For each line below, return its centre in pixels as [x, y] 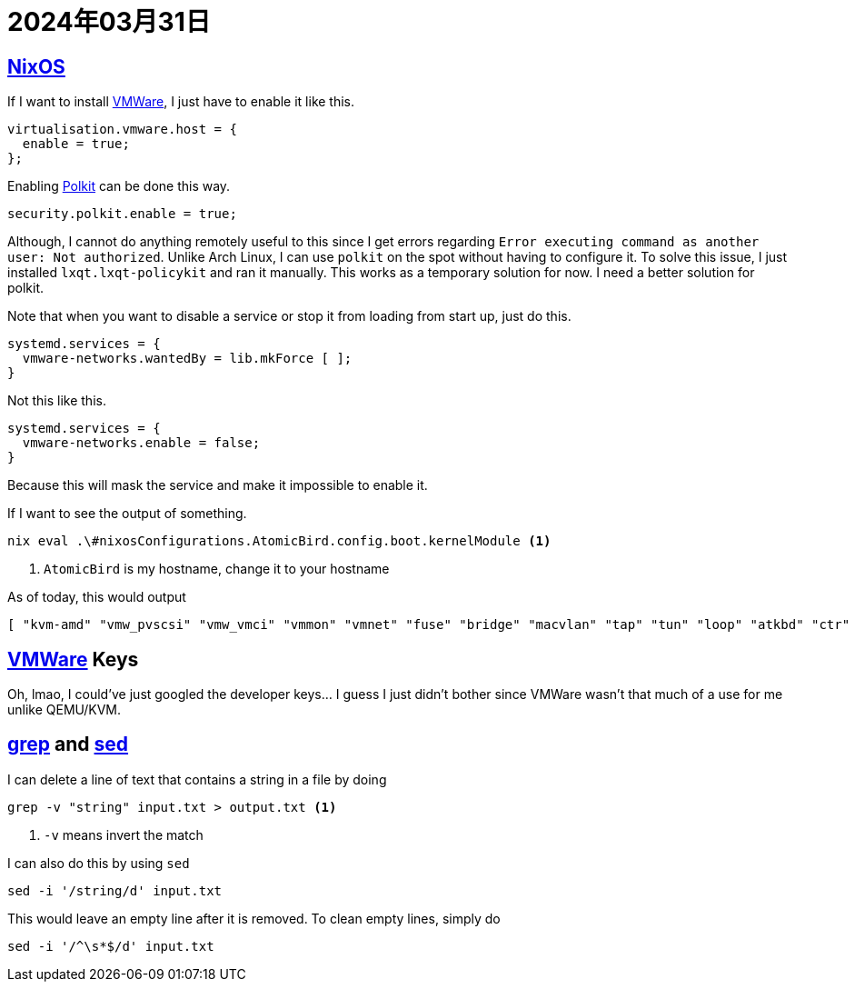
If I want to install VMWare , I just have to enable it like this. [181, 102]
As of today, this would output [97, 597]
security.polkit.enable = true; [122, 214]
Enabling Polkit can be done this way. [119, 186]
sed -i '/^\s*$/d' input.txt [111, 946]
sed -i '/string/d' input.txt [115, 890]
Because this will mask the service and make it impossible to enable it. [218, 485]
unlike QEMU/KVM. [64, 710]
